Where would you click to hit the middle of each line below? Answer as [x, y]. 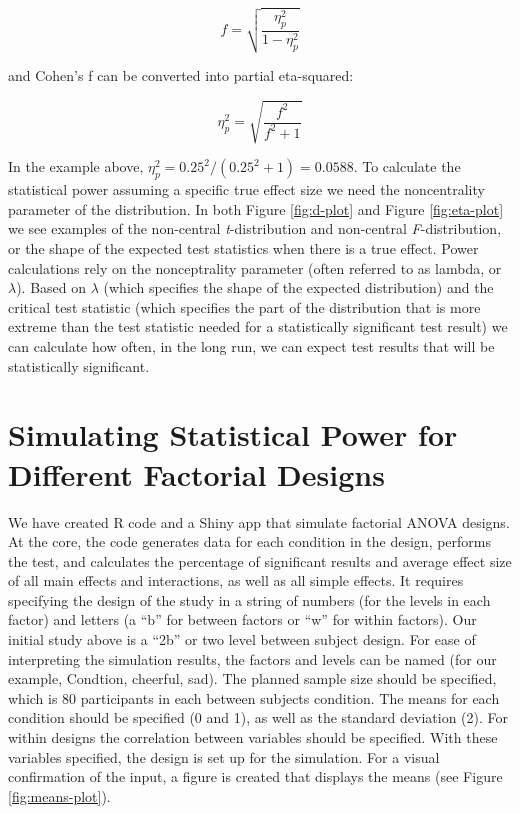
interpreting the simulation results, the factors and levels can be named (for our [252, 658]
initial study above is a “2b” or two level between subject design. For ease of [242, 639]
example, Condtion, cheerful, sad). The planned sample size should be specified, [252, 678]
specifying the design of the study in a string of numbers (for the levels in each [249, 599]
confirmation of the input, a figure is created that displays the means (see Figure [255, 776]
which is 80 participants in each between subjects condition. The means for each [254, 697]
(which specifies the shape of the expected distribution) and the [298, 287]
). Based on [51, 287]
